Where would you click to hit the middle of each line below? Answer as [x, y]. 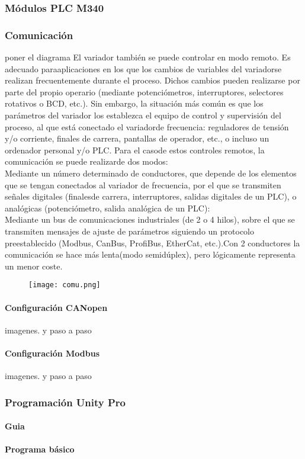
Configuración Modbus [52, 353]
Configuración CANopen [56, 307]
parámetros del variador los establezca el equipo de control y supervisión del [143, 115]
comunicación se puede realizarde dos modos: [86, 161]
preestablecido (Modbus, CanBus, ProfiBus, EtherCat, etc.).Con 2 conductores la [152, 243]
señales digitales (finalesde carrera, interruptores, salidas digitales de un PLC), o [151, 196]
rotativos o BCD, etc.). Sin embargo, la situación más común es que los [134, 103]
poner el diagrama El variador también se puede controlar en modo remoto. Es [148, 57]
